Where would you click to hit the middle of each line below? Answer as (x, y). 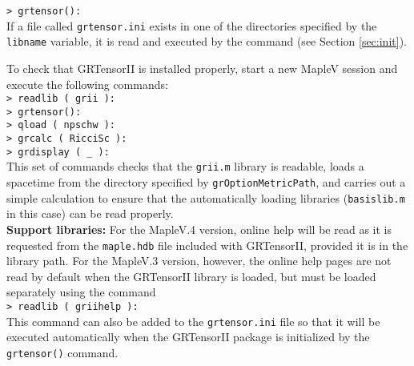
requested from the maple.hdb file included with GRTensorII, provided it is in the (207, 245)
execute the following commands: (87, 84)
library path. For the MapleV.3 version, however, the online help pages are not (199, 261)
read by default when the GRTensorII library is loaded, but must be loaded (191, 276)
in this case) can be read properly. (90, 213)
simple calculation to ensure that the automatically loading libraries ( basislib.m (206, 197)
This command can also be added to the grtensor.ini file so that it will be (193, 321)
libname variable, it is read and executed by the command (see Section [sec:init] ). (207, 41)
